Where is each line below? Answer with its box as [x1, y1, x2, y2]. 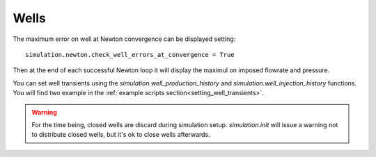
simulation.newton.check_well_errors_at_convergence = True [25, 51, 235, 58]
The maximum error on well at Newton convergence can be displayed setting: [13, 35, 236, 43]
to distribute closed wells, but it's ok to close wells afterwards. [31, 131, 210, 139]
